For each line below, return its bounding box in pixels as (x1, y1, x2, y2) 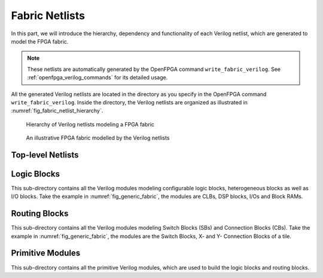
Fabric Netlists (11, 9, 86, 22)
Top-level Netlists (11, 150, 79, 160)
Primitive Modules (11, 248, 81, 258)
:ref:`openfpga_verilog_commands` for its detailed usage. (27, 74, 168, 81)
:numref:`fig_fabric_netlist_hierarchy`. (11, 107, 103, 115)
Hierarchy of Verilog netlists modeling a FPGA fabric (26, 121, 155, 128)
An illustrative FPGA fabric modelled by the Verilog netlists (26, 134, 170, 141)
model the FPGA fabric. (11, 38, 69, 45)
